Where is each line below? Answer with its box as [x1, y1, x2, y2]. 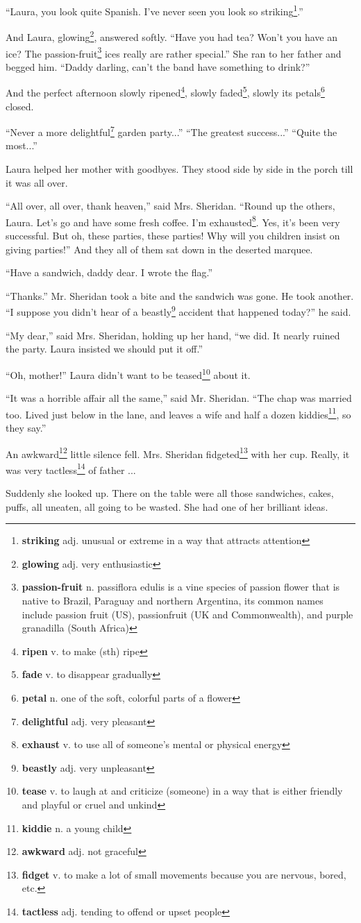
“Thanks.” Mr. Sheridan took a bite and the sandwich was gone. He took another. [6, 288, 354, 303]
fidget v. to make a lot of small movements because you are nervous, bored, [22, 867, 346, 881]
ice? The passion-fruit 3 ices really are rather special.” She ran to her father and [6, 44, 342, 60]
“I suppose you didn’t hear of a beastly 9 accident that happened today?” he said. [6, 303, 351, 319]
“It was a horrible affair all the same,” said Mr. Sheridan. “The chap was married [6, 391, 352, 405]
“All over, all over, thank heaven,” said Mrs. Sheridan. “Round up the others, [6, 198, 335, 213]
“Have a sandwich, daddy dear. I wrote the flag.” [6, 265, 213, 280]
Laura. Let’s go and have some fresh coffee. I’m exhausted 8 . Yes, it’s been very [6, 212, 340, 229]
